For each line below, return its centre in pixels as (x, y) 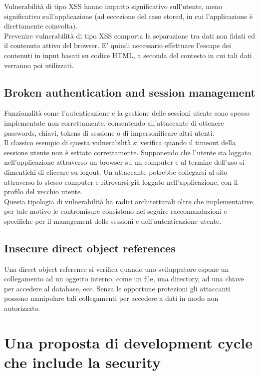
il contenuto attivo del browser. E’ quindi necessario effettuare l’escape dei (118, 45)
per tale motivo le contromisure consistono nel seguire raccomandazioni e (116, 211)
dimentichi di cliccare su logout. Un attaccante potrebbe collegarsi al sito (116, 171)
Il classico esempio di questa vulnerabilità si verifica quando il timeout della (120, 142)
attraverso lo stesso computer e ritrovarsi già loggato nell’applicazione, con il (121, 181)
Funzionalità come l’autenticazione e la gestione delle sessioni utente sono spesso (127, 113)
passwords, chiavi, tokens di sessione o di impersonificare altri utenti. (109, 132)
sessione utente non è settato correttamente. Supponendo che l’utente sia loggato (128, 152)
